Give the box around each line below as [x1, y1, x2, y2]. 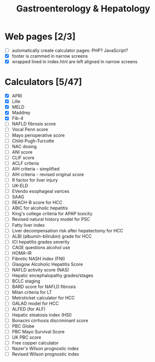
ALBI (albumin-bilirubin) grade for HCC [11, 233, 92, 239]
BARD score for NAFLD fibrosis [11, 284, 76, 290]
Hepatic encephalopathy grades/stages [11, 272, 93, 278]
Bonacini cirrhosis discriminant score [11, 317, 88, 323]
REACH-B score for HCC [11, 199, 63, 205]
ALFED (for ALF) [11, 306, 46, 312]
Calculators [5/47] [4, 77, 82, 88]
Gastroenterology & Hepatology [16, 3, 151, 14]
